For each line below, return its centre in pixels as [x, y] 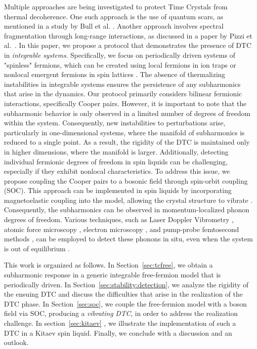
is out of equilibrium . [37, 248]
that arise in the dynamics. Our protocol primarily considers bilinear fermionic [123, 94]
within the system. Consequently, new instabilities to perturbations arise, [115, 123]
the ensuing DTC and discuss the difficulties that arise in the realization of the [123, 294]
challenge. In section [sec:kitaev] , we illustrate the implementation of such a [120, 323]
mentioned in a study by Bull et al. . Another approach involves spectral [114, 26]
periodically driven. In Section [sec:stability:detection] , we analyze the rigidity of [126, 284]
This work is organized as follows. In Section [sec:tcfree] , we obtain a [108, 265]
